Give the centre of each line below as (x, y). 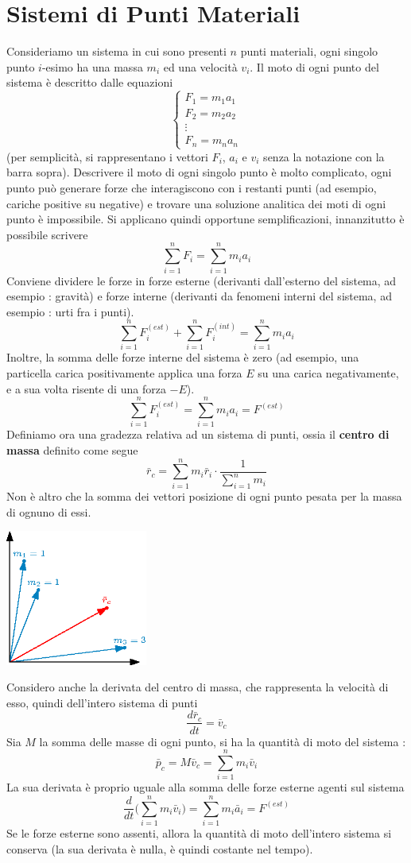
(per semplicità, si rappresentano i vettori (107, 156)
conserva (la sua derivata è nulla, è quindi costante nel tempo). (160, 848)
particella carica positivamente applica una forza (124, 373)
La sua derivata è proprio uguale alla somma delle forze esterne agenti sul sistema (205, 787)
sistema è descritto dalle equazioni (90, 82)
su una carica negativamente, (328, 373)
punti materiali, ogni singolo (309, 51)
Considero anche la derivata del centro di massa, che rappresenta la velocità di (198, 687)
